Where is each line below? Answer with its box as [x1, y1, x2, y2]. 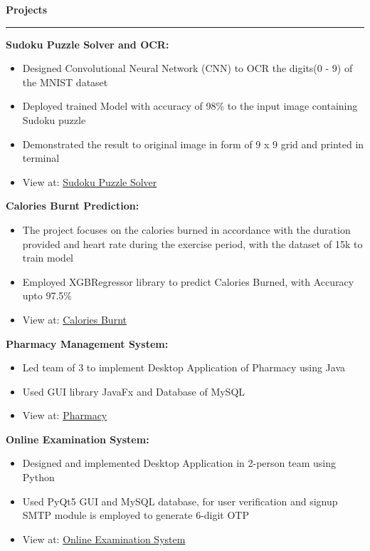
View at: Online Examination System [22, 531, 186, 546]
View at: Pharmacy [22, 408, 107, 423]
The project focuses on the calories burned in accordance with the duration [22, 222, 351, 237]
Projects [6, 2, 48, 16]
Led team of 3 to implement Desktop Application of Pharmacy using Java [22, 360, 346, 375]
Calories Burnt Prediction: [6, 198, 139, 213]
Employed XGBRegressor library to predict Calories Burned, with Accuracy [22, 274, 354, 289]
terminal [22, 150, 60, 165]
